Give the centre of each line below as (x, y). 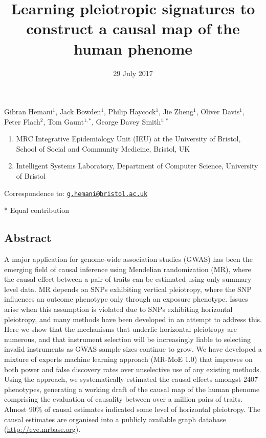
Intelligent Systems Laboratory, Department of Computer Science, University (137, 166)
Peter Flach (22, 121)
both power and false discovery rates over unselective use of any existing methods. (133, 369)
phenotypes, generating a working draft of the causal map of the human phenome (132, 389)
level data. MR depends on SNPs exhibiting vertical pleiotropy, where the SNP (128, 289)
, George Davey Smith (126, 121)
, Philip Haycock (130, 112)
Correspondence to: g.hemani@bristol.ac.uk (76, 193)
